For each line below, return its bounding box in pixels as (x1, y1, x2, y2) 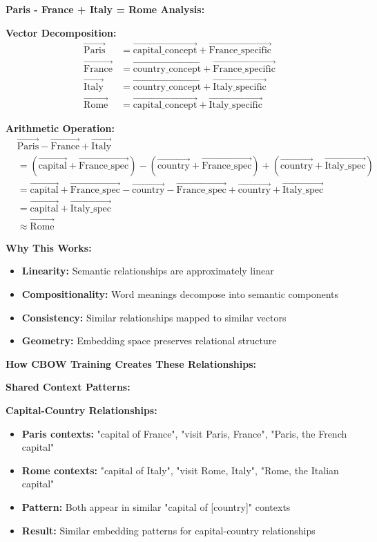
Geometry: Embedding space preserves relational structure (21, 333, 277, 348)
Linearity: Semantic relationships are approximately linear (21, 263, 274, 278)
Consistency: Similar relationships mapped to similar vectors (21, 310, 287, 324)
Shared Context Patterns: (6, 380, 130, 394)
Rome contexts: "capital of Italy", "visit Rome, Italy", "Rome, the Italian (21, 462, 339, 477)
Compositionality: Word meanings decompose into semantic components (21, 287, 339, 301)
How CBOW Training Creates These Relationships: (6, 356, 256, 371)
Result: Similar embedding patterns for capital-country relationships (21, 523, 316, 537)
